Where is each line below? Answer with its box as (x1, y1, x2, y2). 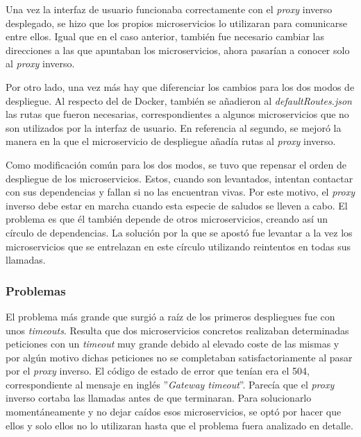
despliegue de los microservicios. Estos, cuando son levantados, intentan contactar (6, 171, 353, 185)
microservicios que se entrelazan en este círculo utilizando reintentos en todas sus (6, 239, 351, 253)
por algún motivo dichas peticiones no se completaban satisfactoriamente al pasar (6, 350, 353, 364)
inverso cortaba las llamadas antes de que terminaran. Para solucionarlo (6, 391, 312, 405)
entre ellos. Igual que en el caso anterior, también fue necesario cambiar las (6, 29, 324, 44)
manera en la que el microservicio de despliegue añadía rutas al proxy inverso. (6, 134, 336, 148)
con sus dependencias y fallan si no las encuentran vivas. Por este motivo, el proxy (6, 185, 355, 199)
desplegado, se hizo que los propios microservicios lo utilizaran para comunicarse (6, 15, 347, 30)
